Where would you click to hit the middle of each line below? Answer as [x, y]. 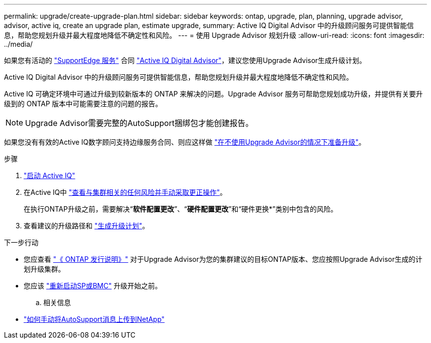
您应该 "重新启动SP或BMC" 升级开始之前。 [93, 286]
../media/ [18, 44]
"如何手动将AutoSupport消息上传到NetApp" [94, 319]
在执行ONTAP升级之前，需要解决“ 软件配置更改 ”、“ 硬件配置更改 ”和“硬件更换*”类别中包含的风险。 [181, 209]
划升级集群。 [44, 269]
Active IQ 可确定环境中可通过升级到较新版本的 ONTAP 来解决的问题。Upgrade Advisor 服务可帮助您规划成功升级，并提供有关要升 [214, 94]
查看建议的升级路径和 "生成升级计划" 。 [86, 226]
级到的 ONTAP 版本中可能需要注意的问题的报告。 [83, 104]
